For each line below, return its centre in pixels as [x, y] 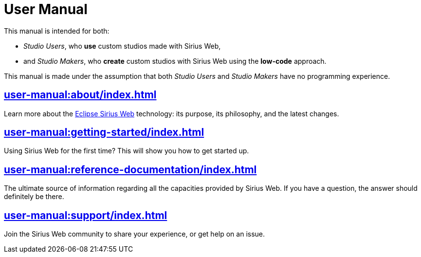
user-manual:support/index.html [86, 215]
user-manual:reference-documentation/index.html [130, 169]
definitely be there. [34, 197]
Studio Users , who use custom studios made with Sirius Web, [122, 46]
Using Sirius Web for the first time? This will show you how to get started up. [127, 151]
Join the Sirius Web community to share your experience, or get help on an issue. [135, 234]
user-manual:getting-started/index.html [104, 132]
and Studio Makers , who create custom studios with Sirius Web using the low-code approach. [175, 61]
